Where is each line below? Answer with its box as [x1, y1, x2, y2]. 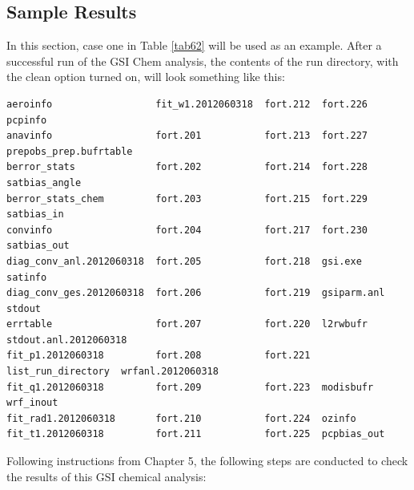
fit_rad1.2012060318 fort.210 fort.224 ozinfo [6, 412, 356, 424]
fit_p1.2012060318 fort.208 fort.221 [6, 350, 311, 362]
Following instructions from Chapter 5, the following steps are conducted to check [6, 452, 408, 469]
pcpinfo [6, 114, 47, 126]
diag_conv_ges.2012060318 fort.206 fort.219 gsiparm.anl [6, 287, 385, 299]
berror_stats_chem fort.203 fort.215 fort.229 [6, 192, 368, 205]
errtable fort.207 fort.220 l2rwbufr [6, 318, 368, 330]
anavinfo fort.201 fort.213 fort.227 [6, 130, 368, 142]
